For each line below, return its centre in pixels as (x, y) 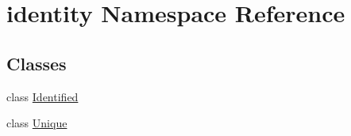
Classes (37, 63)
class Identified (42, 96)
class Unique (37, 123)
